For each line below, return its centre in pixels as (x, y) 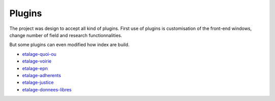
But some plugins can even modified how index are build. (70, 45)
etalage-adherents (42, 75)
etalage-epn (35, 68)
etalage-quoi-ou (39, 54)
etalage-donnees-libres (47, 89)
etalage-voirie (37, 61)
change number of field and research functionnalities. (66, 35)
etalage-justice (38, 82)
